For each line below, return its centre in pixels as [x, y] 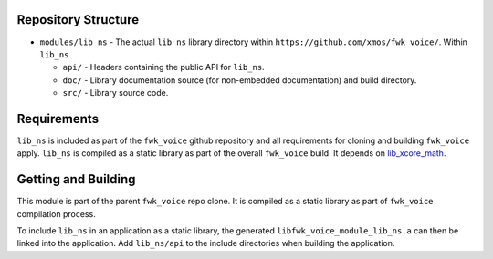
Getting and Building [76, 179]
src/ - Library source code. [115, 93]
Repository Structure [78, 20]
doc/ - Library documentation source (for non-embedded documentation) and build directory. [240, 80]
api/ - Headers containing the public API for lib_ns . [163, 67]
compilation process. [56, 213]
